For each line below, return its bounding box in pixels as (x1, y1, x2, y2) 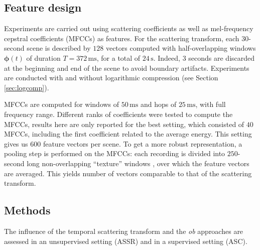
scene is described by (27, 43, 91, 53)
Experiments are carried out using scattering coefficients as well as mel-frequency (4, 23, 253, 34)
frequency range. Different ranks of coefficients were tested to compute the (4, 108, 233, 119)
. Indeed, (153, 52, 180, 63)
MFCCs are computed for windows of (4, 99, 119, 109)
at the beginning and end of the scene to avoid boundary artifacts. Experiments (4, 62, 249, 73)
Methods (4, 202, 51, 218)
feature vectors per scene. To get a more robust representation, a (43, 138, 242, 149)
